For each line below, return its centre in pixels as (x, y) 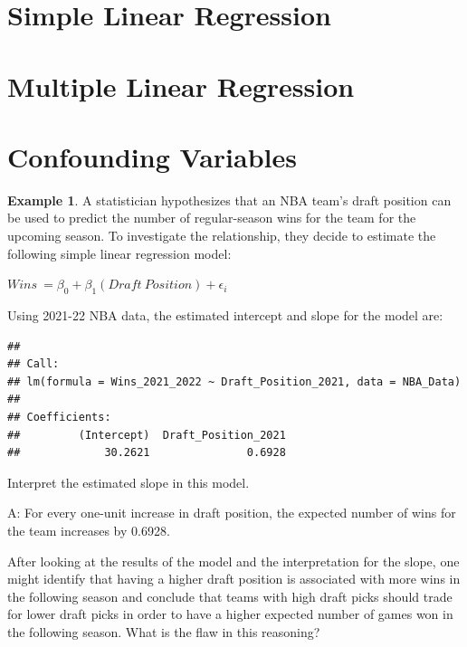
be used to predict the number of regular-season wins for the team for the (212, 218)
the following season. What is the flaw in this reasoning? (164, 631)
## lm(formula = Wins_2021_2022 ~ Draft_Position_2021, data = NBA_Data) (234, 381)
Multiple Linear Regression (181, 86)
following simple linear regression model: (119, 253)
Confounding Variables (152, 156)
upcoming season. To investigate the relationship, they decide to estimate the (222, 236)
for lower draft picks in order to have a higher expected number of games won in (230, 614)
